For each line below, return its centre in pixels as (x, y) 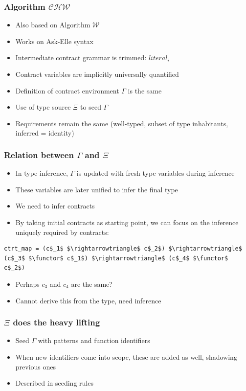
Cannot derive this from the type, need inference (88, 300)
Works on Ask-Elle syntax (54, 41)
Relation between (39, 154)
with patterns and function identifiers (94, 340)
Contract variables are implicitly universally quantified (97, 74)
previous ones (36, 366)
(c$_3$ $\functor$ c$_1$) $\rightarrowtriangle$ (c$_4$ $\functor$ (116, 258)
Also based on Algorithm (53, 25)
